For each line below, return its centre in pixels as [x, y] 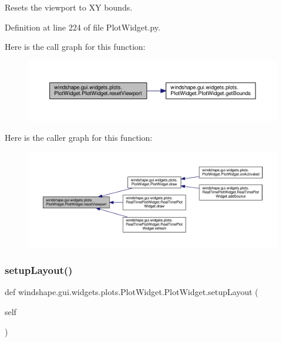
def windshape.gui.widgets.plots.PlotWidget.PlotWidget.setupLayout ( [132, 292]
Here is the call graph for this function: [75, 47]
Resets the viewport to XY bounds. [69, 7]
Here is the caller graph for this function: [79, 137]
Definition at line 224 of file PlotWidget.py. [83, 27]
